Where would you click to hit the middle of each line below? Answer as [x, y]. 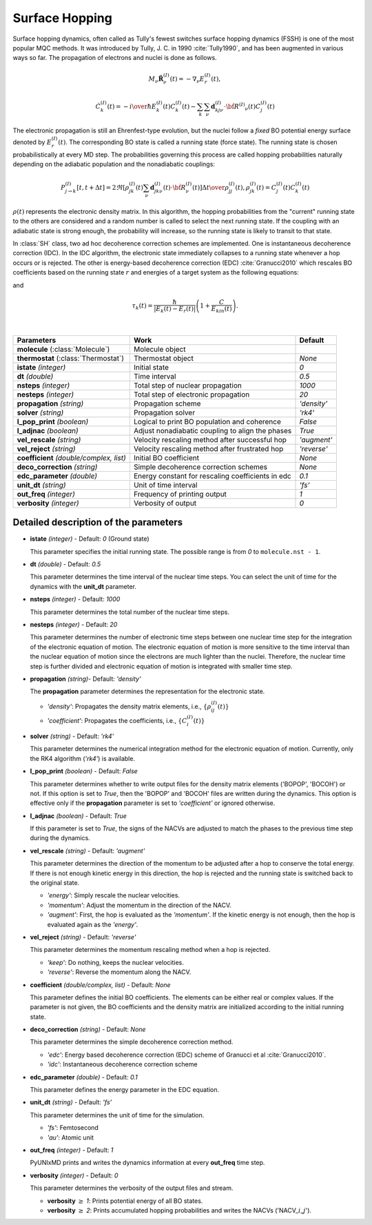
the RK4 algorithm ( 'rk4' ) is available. [83, 758]
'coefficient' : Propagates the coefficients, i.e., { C [117, 721]
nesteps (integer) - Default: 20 [74, 625]
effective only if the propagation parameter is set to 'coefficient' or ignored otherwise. [153, 803]
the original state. [55, 883]
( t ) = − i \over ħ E [132, 106]
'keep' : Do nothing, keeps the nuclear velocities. [115, 962]
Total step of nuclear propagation [188, 385]
